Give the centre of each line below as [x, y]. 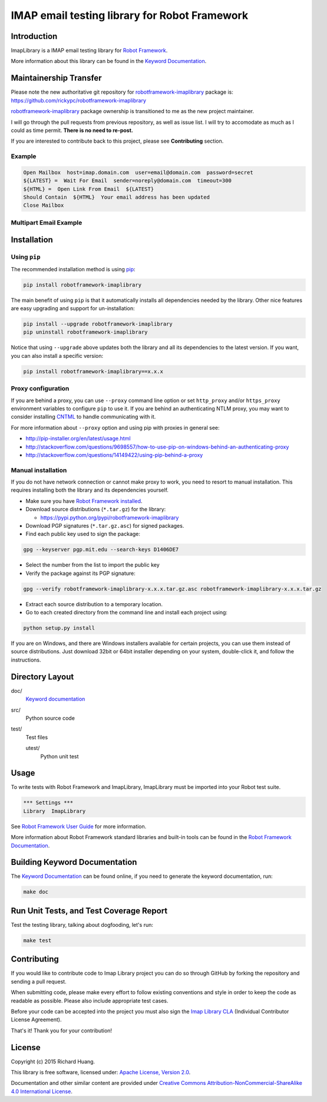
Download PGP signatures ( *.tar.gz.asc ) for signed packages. [105, 526]
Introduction [34, 36]
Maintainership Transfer [57, 78]
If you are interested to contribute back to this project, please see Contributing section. [117, 141]
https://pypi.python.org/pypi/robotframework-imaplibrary [110, 517]
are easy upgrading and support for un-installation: [73, 308]
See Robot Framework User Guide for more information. [79, 826]
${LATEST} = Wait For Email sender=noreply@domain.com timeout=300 [128, 181]
